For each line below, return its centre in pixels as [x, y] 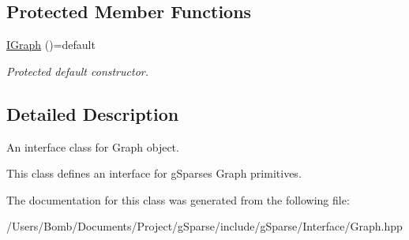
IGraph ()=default [51, 45]
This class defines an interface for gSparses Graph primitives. [154, 173]
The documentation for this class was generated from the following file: [178, 199]
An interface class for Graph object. [93, 146]
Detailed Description [93, 113]
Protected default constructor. [77, 71]
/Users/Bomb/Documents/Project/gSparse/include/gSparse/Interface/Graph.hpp [204, 226]
